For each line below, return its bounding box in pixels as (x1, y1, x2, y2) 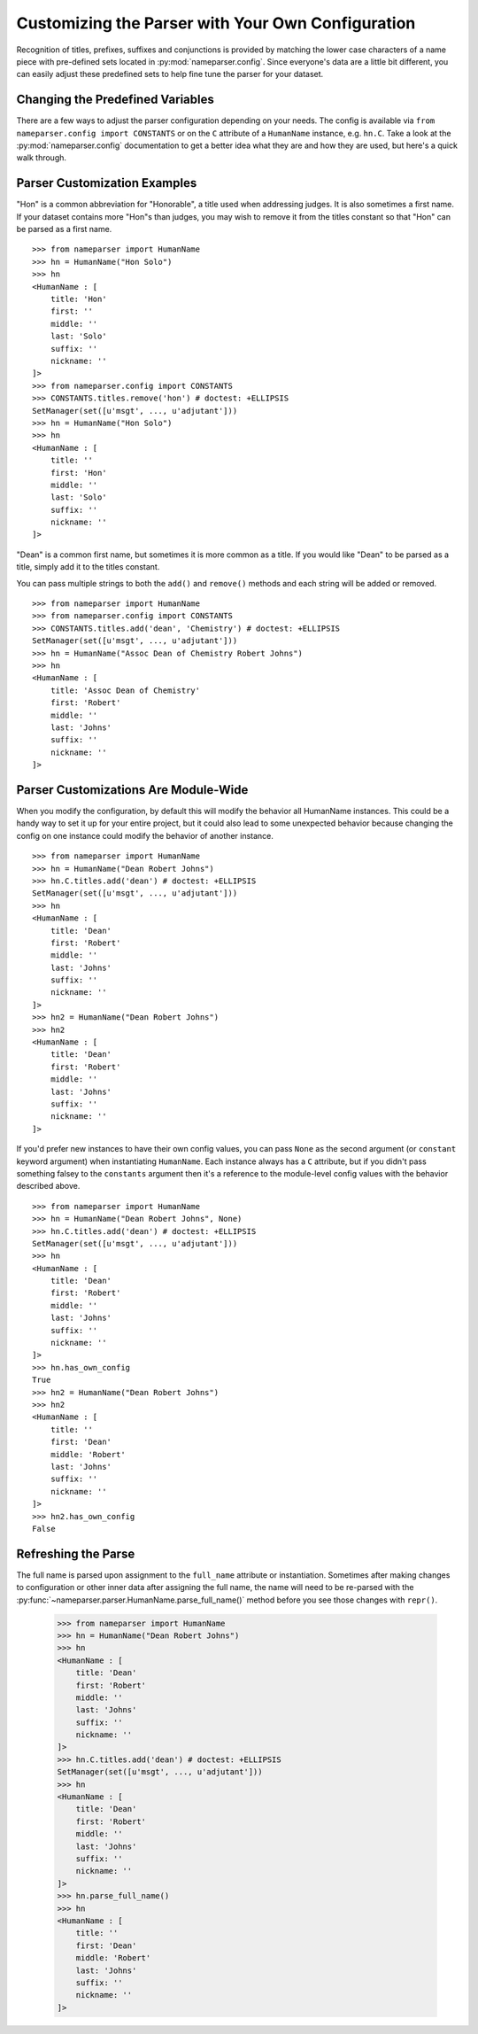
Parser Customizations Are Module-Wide (16, 782, 249, 797)
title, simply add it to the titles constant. (16, 562, 160, 572)
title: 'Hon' (50, 294, 107, 305)
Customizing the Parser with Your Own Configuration (16, 13, 416, 33)
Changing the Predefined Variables (16, 92, 214, 107)
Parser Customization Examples (16, 175, 197, 190)
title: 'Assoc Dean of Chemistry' (50, 685, 201, 695)
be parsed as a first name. (16, 224, 112, 235)
